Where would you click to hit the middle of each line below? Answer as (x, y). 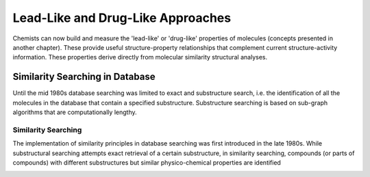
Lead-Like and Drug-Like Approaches (122, 18)
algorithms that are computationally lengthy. (75, 112)
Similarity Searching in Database (84, 77)
